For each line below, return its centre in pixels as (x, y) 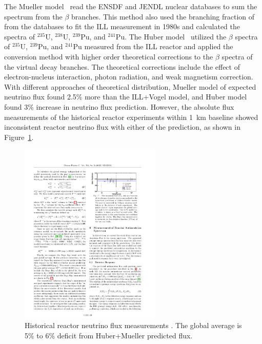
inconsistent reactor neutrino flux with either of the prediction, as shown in (122, 127)
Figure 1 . (19, 137)
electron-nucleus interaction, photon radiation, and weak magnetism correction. (129, 77)
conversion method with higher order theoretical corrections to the (109, 56)
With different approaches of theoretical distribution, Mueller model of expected (130, 86)
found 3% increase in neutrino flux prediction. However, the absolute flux (119, 106)
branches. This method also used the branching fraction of (163, 16)
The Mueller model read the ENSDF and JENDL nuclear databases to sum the (131, 6)
